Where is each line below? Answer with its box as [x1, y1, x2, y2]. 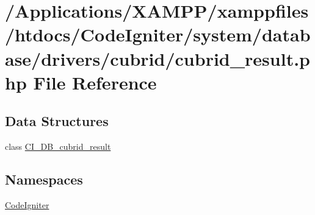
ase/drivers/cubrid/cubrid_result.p [5, 46, 310, 71]
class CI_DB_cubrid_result [5, 140, 111, 153]
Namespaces [5, 170, 83, 189]
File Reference [33, 69, 157, 94]
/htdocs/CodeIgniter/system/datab [5, 22, 311, 47]
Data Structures [5, 111, 109, 130]
